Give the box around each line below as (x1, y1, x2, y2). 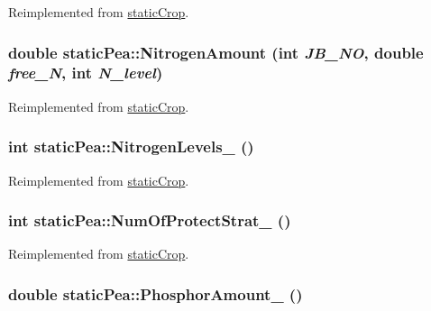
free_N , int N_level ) (8, 61, 163, 84)
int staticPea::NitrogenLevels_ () (8, 135, 254, 158)
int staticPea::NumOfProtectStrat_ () (8, 209, 291, 232)
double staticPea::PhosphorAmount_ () (8, 282, 303, 305)
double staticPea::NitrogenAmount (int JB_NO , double (8, 41, 424, 63)
